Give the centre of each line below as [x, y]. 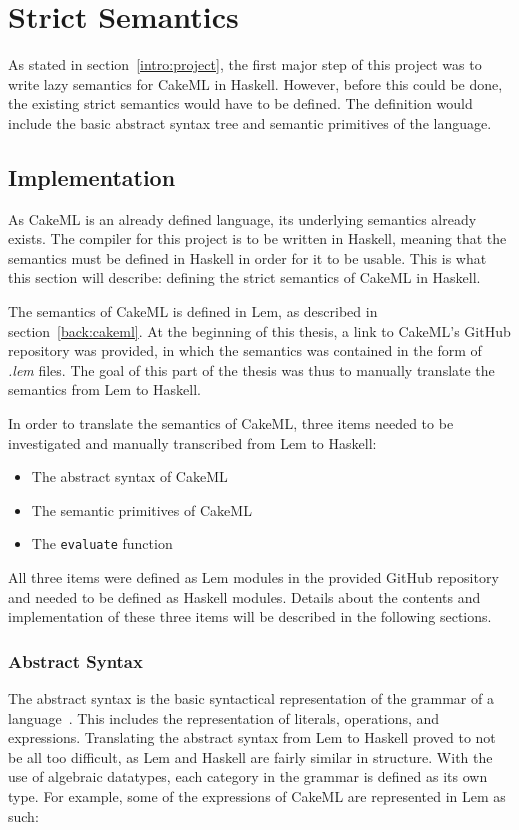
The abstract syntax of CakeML [129, 476]
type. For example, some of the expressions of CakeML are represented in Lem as [257, 796]
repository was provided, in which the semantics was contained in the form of [245, 350]
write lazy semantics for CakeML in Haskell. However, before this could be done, [255, 83]
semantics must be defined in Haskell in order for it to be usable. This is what [247, 257]
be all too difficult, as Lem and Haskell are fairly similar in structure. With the [250, 756]
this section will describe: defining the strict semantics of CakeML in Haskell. [244, 277]
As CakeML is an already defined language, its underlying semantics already [242, 218]
